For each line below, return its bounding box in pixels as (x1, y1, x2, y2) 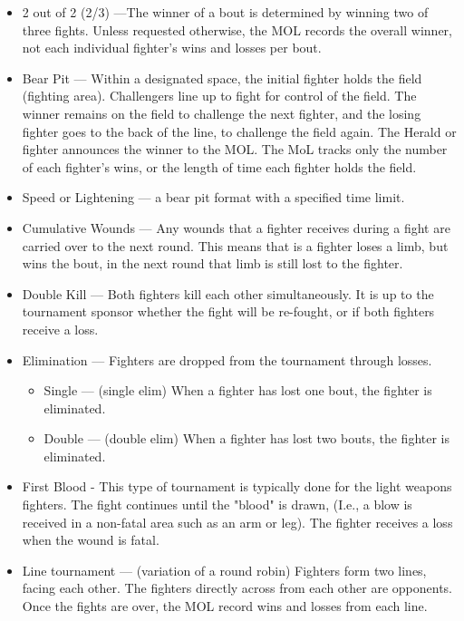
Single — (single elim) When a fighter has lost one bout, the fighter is (43, 381, 432, 400)
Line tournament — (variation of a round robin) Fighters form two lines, (22, 560, 427, 579)
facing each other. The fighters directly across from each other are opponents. (22, 578, 453, 597)
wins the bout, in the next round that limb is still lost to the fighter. (22, 254, 403, 273)
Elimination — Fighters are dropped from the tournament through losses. (22, 350, 432, 369)
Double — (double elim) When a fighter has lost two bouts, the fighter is (43, 429, 450, 448)
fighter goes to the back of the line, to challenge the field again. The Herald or (22, 121, 457, 141)
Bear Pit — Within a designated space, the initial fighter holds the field (22, 68, 422, 87)
